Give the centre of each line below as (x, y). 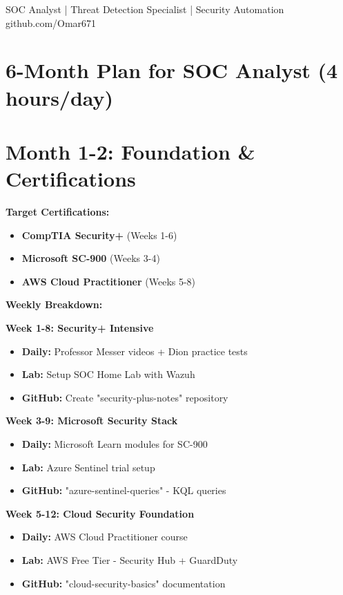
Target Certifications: (58, 212)
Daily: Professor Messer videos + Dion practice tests (135, 351)
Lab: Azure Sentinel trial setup (88, 467)
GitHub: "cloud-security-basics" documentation (124, 583)
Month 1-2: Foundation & (130, 151)
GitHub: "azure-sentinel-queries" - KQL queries (124, 490)
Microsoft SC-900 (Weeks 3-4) (91, 258)
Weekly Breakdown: (54, 304)
